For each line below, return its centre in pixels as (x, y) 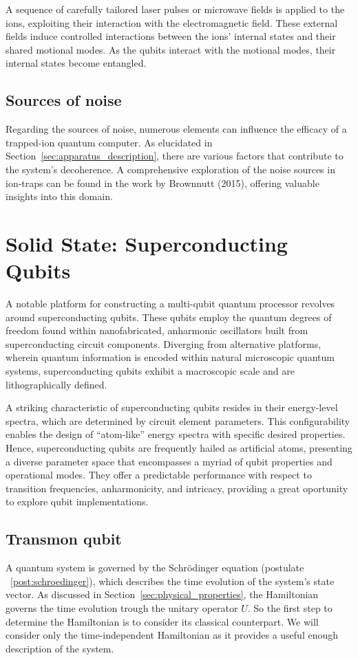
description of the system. (60, 648)
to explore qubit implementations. (77, 502)
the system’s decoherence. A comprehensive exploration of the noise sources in (170, 169)
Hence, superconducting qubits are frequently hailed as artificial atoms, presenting (179, 447)
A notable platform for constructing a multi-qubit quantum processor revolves (170, 304)
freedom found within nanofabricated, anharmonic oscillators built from (157, 330)
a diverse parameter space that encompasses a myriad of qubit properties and (169, 461)
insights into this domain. (59, 196)
